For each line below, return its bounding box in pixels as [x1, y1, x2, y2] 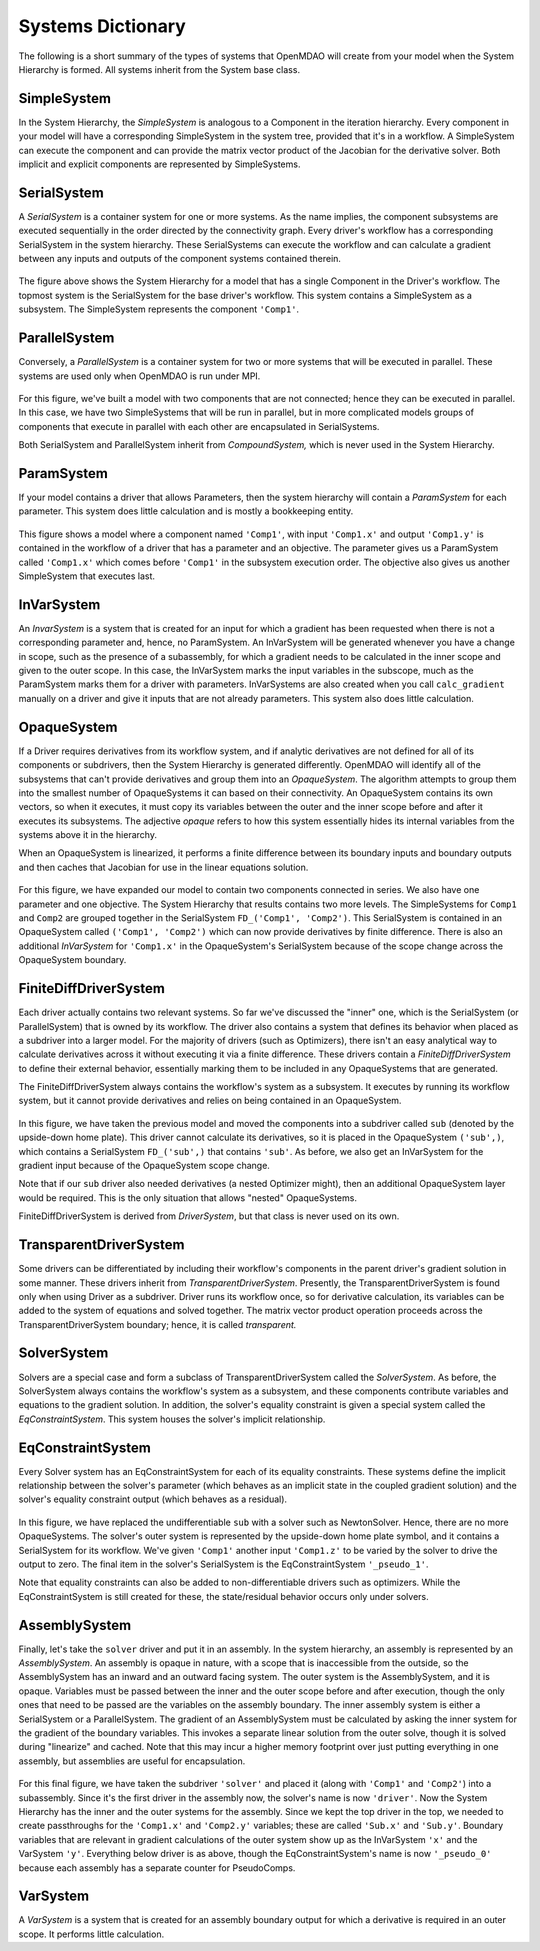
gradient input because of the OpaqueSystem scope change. [18, 1160, 270, 1172]
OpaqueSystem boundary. [18, 954, 127, 966]
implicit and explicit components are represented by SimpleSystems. [18, 158, 301, 170]
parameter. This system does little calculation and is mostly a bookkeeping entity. [18, 505, 354, 517]
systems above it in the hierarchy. [18, 829, 157, 841]
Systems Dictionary [18, 15, 187, 37]
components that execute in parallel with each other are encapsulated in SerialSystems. [18, 420, 380, 432]
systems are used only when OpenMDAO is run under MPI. [18, 370, 261, 382]
